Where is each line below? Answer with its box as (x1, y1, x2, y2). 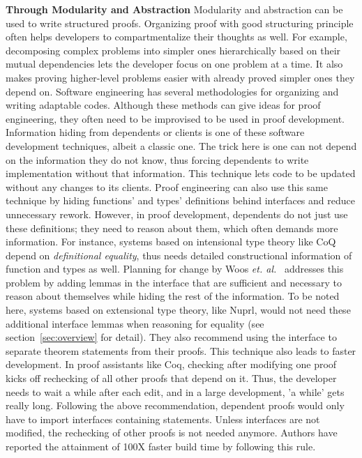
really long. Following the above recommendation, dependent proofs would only (6, 398, 345, 413)
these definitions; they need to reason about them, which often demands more (6, 220, 338, 235)
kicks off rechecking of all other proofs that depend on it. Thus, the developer (6, 371, 337, 386)
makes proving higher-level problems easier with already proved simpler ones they (6, 70, 355, 84)
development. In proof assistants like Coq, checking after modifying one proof (6, 357, 337, 372)
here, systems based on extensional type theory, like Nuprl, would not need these (6, 303, 351, 317)
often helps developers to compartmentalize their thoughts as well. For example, (6, 29, 347, 44)
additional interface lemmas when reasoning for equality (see (6, 316, 264, 330)
